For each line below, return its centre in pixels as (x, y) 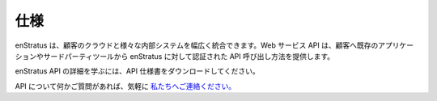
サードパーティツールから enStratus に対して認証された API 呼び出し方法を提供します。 (189, 56)
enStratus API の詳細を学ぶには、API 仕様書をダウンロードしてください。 (138, 71)
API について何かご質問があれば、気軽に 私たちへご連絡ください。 (125, 86)
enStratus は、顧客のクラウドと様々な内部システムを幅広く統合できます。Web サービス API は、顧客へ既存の (197, 45)
